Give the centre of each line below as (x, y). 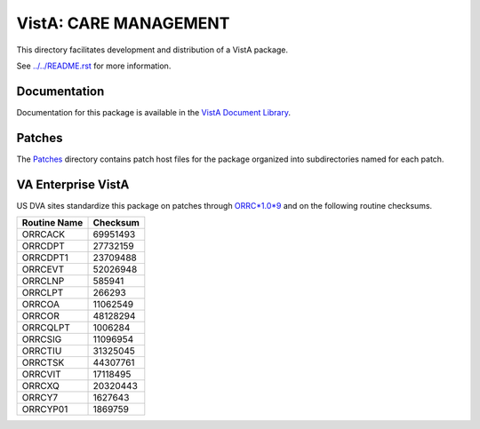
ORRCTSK (43, 362)
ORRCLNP (43, 282)
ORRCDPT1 (45, 258)
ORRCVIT (41, 375)
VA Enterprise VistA (73, 184)
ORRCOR (40, 316)
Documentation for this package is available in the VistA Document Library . (154, 112)
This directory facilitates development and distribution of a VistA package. (152, 50)
